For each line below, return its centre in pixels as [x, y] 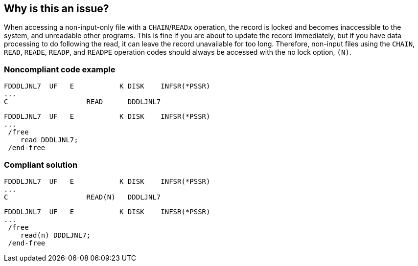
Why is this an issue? [57, 9]
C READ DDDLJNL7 [82, 102]
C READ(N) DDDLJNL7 [82, 197]
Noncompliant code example [60, 69]
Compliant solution [41, 165]
